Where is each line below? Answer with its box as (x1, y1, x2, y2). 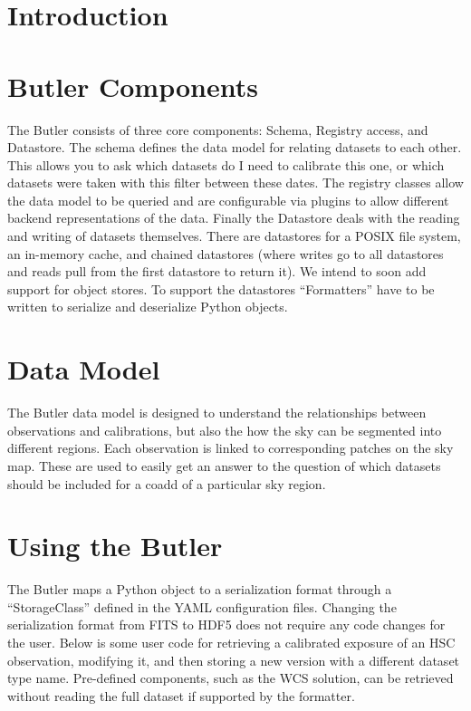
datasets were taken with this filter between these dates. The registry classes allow (7, 173, 464, 192)
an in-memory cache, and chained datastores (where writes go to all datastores (7, 244, 444, 263)
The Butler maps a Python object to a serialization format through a (7, 580, 392, 599)
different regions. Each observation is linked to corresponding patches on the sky (7, 438, 454, 457)
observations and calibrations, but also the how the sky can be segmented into (7, 420, 442, 439)
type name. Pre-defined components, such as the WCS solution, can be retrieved (7, 668, 454, 687)
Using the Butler (7, 527, 223, 564)
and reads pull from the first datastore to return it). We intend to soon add (7, 262, 427, 281)
